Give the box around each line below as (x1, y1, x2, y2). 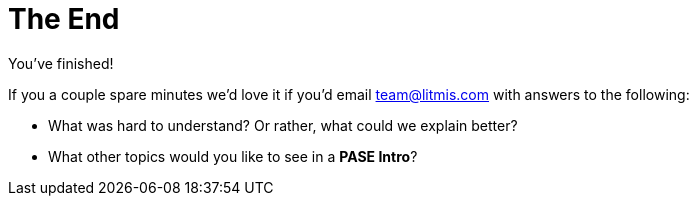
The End (8, 2, 120, 36)
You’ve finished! (8, 54, 114, 72)
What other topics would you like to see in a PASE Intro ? (48, 147, 418, 165)
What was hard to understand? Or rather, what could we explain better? (48, 116, 518, 134)
